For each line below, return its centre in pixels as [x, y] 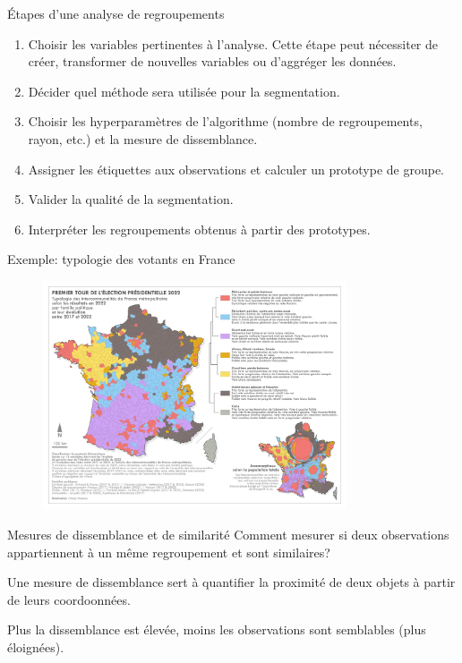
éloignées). [36, 646]
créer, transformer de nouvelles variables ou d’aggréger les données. [212, 61]
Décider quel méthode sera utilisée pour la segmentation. [184, 91]
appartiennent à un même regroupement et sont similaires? [169, 552]
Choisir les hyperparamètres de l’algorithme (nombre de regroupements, [225, 121]
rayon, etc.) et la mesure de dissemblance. [143, 138]
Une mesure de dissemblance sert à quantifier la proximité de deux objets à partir [231, 582]
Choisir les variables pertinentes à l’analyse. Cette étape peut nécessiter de [233, 43]
